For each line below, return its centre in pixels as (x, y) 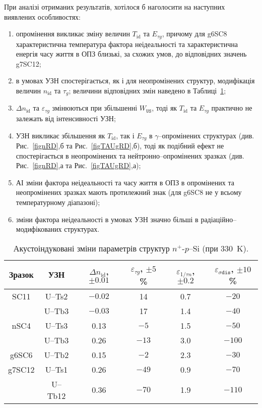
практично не (232, 108)
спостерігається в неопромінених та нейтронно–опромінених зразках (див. (130, 155)
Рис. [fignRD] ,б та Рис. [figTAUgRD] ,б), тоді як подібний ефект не (120, 145)
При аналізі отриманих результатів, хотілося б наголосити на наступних (115, 7)
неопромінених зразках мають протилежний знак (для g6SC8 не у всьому (129, 192)
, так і (125, 135)
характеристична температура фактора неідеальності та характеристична (127, 44)
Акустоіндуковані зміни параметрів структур (91, 248)
